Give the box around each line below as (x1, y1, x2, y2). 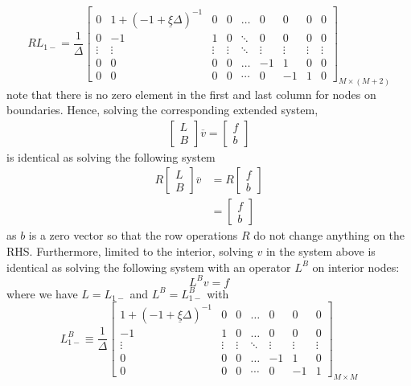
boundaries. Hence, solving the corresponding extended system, (6, 101, 319, 118)
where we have (6, 285, 78, 302)
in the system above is (265, 242, 376, 259)
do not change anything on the (253, 227, 405, 244)
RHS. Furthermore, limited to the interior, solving (6, 242, 253, 259)
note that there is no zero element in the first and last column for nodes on (6, 85, 376, 102)
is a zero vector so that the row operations (28, 227, 238, 244)
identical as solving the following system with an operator (6, 258, 291, 275)
